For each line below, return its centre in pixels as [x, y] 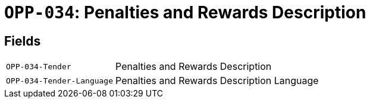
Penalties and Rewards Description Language [217, 81]
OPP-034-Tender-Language [60, 81]
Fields [23, 41]
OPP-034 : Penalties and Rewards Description [185, 12]
